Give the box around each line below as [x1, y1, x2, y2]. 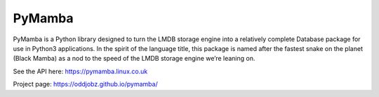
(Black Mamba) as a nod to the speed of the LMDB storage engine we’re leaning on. [13, 54, 255, 63]
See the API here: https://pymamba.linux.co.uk [13, 67, 148, 75]
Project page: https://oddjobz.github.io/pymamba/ [13, 80, 158, 89]
